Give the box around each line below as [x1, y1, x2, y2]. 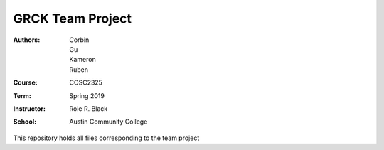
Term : [13, 91, 31, 100]
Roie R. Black [69, 104, 108, 113]
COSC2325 [69, 78, 103, 87]
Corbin [69, 36, 90, 44]
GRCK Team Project [13, 11, 132, 26]
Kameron [69, 55, 96, 64]
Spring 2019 [69, 91, 105, 100]
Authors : [13, 36, 41, 44]
